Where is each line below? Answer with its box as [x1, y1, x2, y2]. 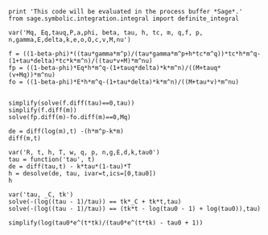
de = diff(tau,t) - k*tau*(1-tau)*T [8, 163, 131, 171]
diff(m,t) [8, 134, 42, 142]
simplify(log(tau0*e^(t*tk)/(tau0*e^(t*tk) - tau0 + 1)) [8, 219, 204, 227]
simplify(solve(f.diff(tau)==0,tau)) [8, 99, 135, 107]
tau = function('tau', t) [8, 155, 95, 163]
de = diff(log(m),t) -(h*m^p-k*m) [8, 127, 125, 135]
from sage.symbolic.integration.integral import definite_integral [8, 14, 240, 23]
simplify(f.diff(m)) [8, 106, 78, 114]
